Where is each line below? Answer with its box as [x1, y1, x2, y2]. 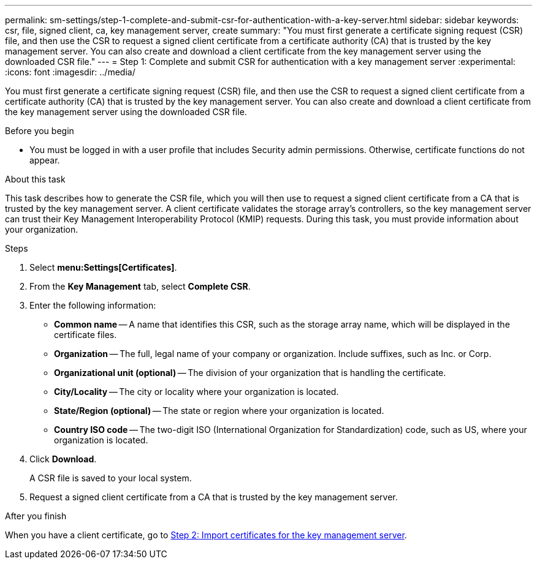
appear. [29, 155, 60, 165]
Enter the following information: [29, 300, 156, 310]
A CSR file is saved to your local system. [29, 473, 192, 483]
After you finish [5, 511, 67, 521]
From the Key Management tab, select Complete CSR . [29, 281, 251, 291]
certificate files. [54, 329, 117, 340]
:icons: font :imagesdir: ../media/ [5, 67, 135, 77]
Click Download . [29, 454, 97, 464]
